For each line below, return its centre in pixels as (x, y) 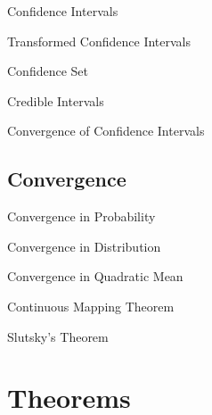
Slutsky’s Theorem (58, 336)
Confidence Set (48, 71)
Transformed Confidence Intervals (99, 41)
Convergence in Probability (82, 216)
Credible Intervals (56, 100)
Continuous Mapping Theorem (91, 306)
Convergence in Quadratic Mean (95, 276)
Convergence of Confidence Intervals (106, 131)
